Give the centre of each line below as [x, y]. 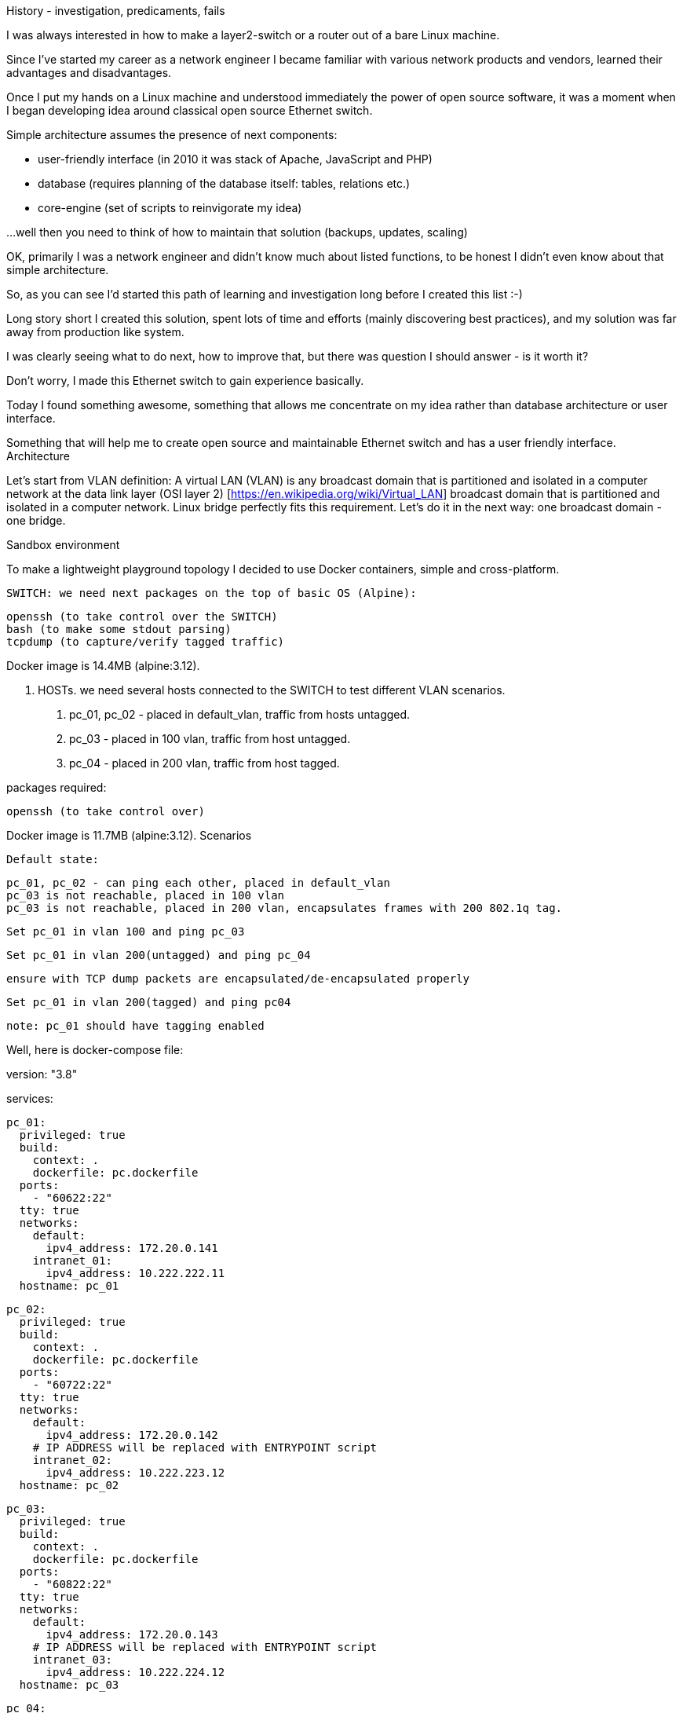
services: [30, 1098]
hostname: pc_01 [69, 1286]
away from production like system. [95, 332]
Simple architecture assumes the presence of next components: [172, 135]
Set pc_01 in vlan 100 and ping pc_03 [126, 932]
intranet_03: [72, 1660]
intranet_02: [72, 1460]
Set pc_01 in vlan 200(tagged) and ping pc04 [149, 1002]
